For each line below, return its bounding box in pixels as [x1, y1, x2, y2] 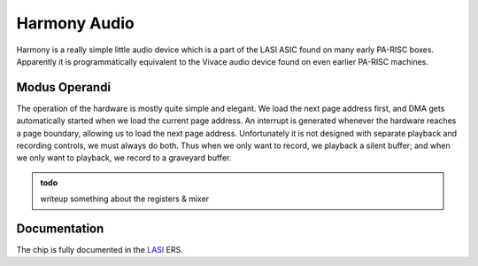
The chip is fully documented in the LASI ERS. [16, 245, 183, 255]
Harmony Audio [16, 13, 135, 33]
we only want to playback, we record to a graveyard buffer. [16, 153, 232, 163]
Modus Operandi [16, 80, 111, 95]
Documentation [16, 222, 104, 236]
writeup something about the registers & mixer [40, 193, 210, 204]
